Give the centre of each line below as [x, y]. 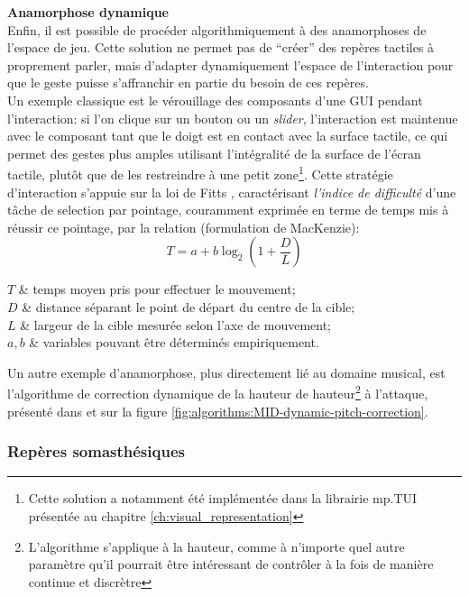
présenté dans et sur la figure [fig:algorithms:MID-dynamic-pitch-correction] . [218, 411]
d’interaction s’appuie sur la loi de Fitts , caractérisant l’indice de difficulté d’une [232, 192]
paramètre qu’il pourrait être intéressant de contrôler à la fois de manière [231, 564]
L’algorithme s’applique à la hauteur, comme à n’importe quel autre [216, 546]
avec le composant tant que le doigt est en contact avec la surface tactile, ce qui [228, 136]
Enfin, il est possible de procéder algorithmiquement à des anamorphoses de [217, 29]
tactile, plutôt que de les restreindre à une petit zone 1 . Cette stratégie [200, 173]
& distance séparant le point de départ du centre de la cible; [189, 306]
